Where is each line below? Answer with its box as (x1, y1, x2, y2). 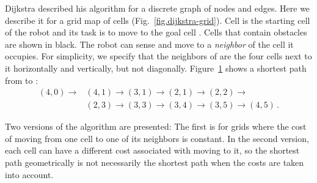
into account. (5, 168, 54, 181)
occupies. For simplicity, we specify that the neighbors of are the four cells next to (5, 50, 312, 62)
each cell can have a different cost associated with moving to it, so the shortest (5, 144, 300, 157)
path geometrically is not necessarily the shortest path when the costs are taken (5, 156, 304, 168)
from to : (5, 73, 38, 86)
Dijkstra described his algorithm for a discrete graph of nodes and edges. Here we (5, 2, 310, 14)
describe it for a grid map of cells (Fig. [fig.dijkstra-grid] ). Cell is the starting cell (5, 13, 310, 26)
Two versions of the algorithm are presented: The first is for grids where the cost (5, 120, 307, 133)
